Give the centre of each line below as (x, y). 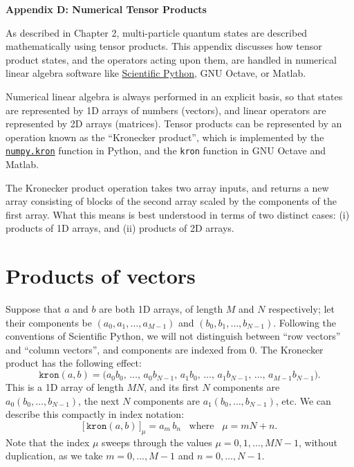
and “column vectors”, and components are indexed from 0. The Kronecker (165, 349)
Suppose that (34, 309)
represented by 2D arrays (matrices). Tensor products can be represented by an (174, 123)
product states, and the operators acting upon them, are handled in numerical (171, 59)
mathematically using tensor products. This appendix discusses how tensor (164, 46)
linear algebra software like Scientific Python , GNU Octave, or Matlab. (156, 73)
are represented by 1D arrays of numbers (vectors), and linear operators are (166, 110)
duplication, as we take (54, 456)
